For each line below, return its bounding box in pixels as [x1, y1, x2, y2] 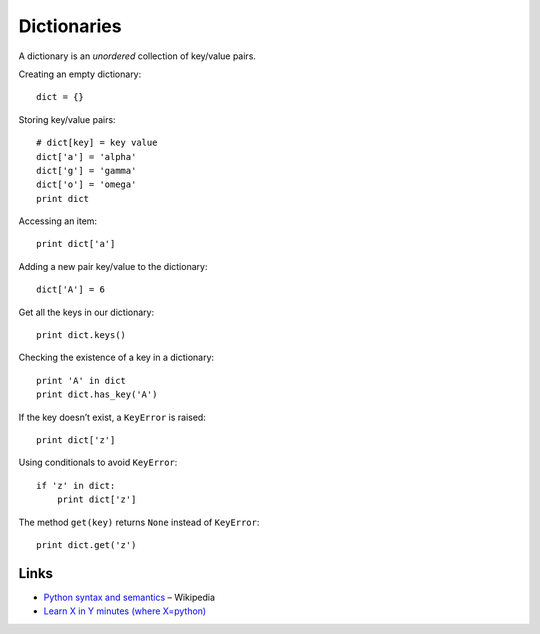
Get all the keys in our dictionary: [18, 306, 155, 318]
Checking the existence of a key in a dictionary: [18, 351, 215, 364]
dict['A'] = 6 [36, 284, 105, 295]
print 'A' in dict [36, 375, 127, 386]
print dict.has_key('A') [36, 389, 158, 400]
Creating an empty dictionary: [18, 68, 142, 80]
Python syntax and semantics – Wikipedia [43, 591, 215, 603]
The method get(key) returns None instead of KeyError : [18, 516, 260, 528]
